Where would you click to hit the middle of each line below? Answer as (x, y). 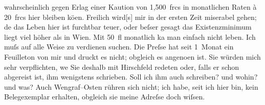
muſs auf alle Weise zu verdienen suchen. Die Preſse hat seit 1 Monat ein (119, 47)
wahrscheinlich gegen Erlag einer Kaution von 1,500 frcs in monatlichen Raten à (130, 7)
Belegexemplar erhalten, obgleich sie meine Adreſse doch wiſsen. (105, 97)
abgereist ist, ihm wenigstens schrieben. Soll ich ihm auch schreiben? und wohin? (131, 77)
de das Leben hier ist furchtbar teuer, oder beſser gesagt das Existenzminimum (128, 27)
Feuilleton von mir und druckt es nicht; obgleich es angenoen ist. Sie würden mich (132, 56)
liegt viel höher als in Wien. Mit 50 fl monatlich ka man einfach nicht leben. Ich (130, 36)
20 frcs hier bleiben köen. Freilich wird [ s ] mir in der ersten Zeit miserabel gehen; (130, 17)
